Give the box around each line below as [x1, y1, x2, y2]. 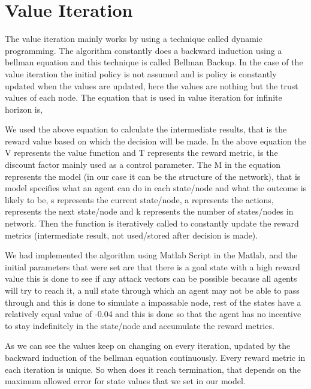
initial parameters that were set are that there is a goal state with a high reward [5, 260, 300, 273]
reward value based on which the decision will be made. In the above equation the [5, 134, 306, 147]
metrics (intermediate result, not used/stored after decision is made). [5, 228, 258, 241]
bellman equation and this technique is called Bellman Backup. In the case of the [5, 56, 303, 68]
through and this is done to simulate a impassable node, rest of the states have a [5, 295, 301, 308]
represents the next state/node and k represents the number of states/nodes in [5, 205, 294, 218]
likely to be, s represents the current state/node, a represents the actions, [5, 193, 274, 206]
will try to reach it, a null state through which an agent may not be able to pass [5, 284, 300, 296]
